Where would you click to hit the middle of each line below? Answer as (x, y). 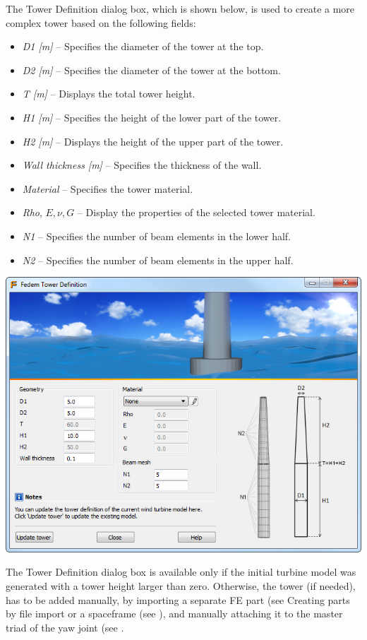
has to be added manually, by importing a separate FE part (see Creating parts (178, 599)
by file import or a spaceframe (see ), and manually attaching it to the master (174, 614)
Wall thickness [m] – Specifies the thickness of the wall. (142, 165)
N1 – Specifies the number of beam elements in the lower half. (156, 236)
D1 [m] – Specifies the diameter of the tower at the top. (143, 46)
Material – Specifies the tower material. (108, 188)
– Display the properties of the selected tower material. (196, 212)
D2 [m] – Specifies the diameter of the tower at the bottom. (151, 70)
